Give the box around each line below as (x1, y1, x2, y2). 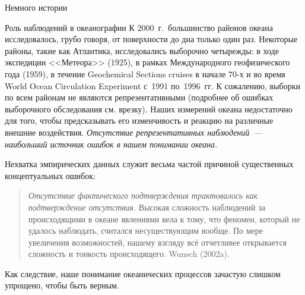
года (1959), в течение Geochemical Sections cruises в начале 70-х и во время (5, 67, 285, 80)
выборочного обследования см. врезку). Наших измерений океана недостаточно (5, 102, 293, 115)
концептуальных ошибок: (5, 169, 96, 181)
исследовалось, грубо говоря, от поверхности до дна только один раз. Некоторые (5, 33, 298, 45)
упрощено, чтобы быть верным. (5, 279, 119, 291)
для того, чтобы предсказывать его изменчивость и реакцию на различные (5, 114, 274, 127)
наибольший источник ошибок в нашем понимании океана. (5, 137, 218, 150)
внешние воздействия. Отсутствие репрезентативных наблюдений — (5, 125, 262, 138)
